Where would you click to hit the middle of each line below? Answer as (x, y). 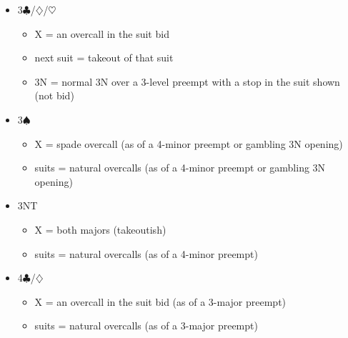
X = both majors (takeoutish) (100, 229)
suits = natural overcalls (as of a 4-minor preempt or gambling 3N (180, 168)
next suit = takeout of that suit (104, 58)
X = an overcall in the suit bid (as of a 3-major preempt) (160, 301)
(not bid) (54, 95)
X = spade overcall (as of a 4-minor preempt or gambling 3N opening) (189, 143)
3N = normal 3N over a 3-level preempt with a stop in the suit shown (187, 81)
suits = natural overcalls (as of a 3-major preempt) (146, 325)
